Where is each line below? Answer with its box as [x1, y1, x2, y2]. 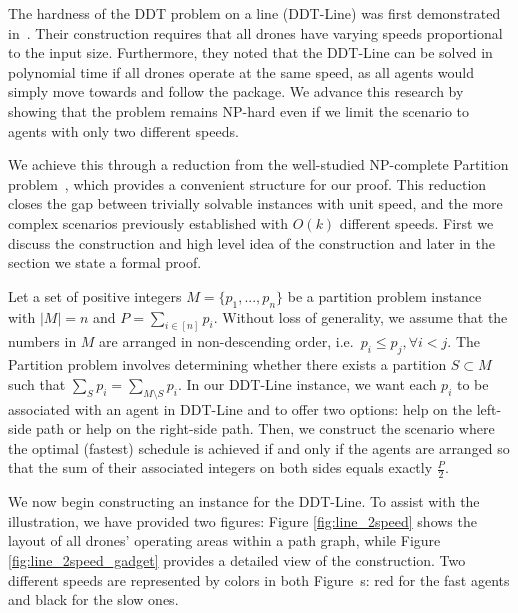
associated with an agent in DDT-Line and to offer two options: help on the [8, 398, 473, 419]
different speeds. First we [339, 212, 494, 233]
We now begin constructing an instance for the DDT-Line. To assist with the [8, 491, 480, 512]
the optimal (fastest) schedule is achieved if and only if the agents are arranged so [8, 437, 510, 458]
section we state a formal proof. [8, 252, 202, 273]
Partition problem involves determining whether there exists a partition [8, 354, 447, 375]
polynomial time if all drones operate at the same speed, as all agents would [8, 61, 474, 82]
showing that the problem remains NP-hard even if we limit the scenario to [8, 100, 470, 121]
